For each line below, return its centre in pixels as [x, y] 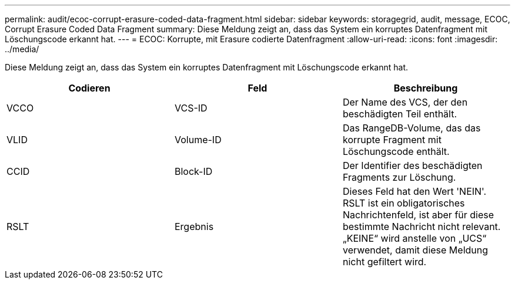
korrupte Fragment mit [392, 140]
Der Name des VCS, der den [405, 102]
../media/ [22, 49]
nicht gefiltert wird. [384, 262]
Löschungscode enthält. [396, 151]
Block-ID [193, 171]
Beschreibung [426, 88]
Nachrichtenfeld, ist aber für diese [418, 215]
